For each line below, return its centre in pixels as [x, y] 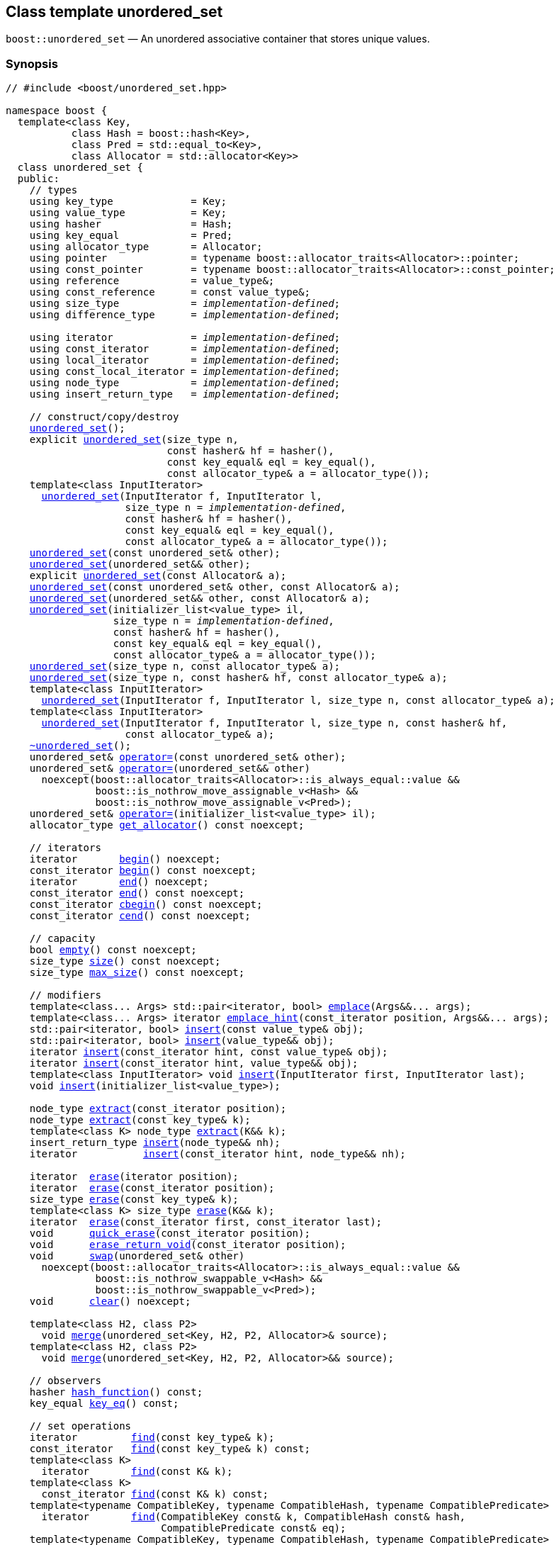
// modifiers [65, 995]
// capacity [62, 939]
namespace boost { [57, 111]
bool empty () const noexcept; [113, 950]
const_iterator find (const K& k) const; [155, 1494]
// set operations [80, 1426]
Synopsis [32, 63]
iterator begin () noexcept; [125, 859]
